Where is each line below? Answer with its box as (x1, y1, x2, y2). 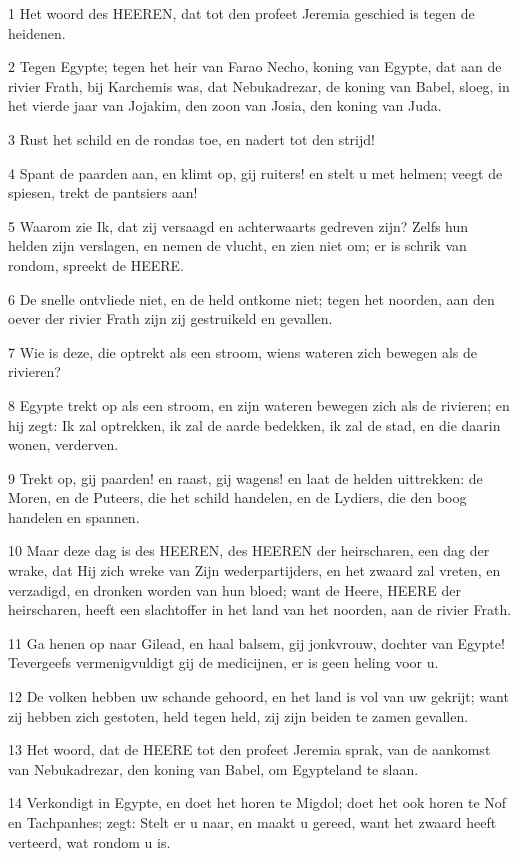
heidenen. (8, 22, 66, 43)
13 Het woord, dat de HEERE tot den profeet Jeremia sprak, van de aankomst (8, 739, 491, 760)
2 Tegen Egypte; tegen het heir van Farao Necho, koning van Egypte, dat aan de (8, 56, 502, 77)
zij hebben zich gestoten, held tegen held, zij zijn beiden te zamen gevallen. (8, 705, 469, 726)
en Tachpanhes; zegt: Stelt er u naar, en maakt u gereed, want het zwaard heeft (8, 812, 497, 832)
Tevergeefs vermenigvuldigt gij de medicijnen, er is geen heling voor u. (8, 652, 439, 673)
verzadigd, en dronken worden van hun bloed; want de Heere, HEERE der (8, 579, 461, 600)
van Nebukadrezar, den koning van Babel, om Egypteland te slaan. (8, 758, 419, 779)
